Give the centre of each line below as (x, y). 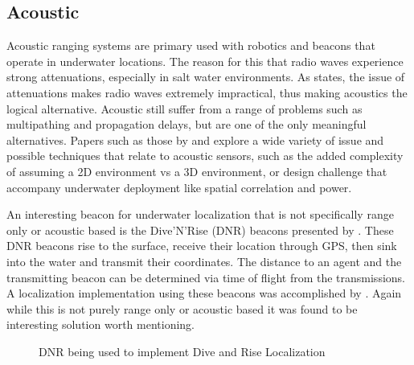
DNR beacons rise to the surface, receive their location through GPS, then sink (202, 246)
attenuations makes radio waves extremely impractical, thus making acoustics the (207, 92)
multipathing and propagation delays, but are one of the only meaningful (187, 124)
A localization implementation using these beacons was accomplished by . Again (204, 293)
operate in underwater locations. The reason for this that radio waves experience (205, 61)
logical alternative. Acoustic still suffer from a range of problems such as (184, 108)
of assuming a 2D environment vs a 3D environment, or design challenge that (197, 171)
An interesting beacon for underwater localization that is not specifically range (200, 214)
